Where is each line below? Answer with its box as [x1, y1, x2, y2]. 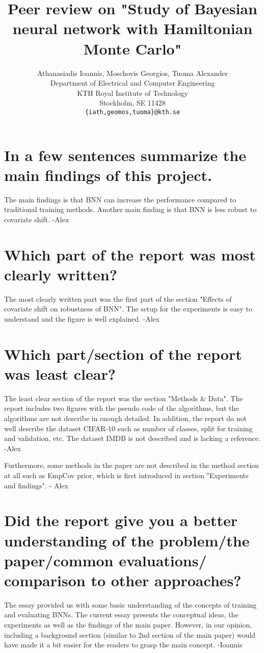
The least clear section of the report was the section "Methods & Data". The [4, 393, 243, 403]
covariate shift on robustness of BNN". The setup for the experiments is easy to [4, 303, 252, 314]
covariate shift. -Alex [4, 214, 69, 224]
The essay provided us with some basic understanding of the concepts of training [4, 599, 257, 610]
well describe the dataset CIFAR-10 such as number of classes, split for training [4, 423, 253, 433]
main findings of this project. [4, 164, 212, 185]
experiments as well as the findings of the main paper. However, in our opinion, [4, 619, 252, 630]
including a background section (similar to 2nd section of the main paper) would [4, 629, 256, 640]
